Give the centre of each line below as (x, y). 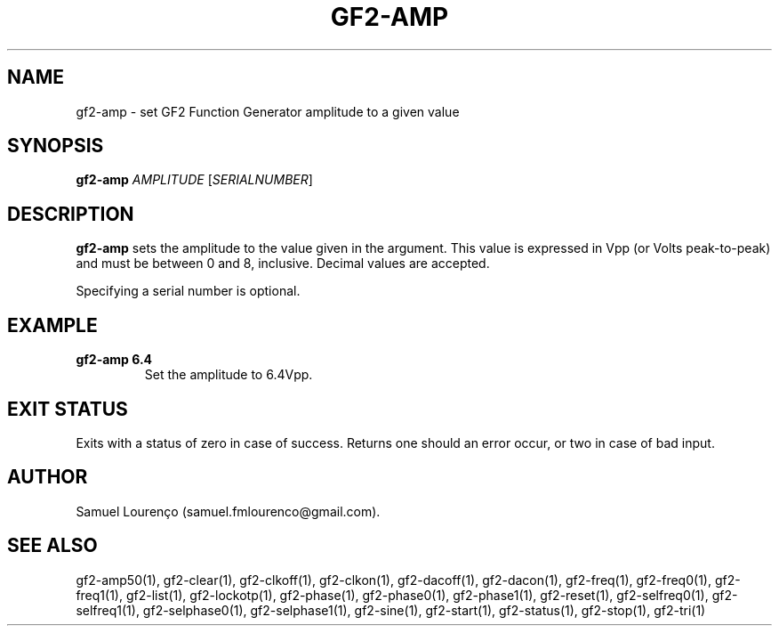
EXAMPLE (52, 325)
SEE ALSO (52, 546)
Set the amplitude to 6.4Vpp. (229, 375)
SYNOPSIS (56, 146)
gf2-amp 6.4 (114, 360)
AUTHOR (48, 477)
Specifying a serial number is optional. (188, 291)
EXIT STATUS (68, 409)
